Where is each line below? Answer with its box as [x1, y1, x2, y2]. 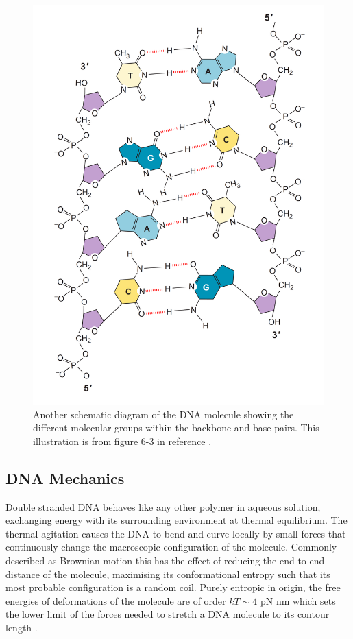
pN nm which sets [260, 593, 336, 607]
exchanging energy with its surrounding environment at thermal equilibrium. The [5, 513, 348, 527]
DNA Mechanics [5, 467, 125, 488]
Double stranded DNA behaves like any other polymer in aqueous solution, [5, 499, 321, 514]
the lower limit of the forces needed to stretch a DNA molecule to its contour [5, 607, 330, 621]
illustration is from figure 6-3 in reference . [33, 433, 212, 448]
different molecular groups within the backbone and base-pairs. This [33, 420, 319, 435]
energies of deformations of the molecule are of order [5, 593, 226, 607]
